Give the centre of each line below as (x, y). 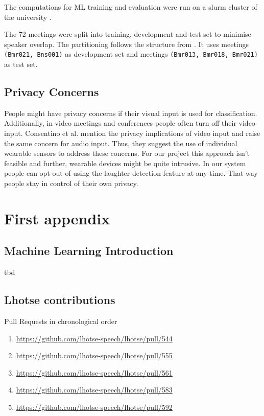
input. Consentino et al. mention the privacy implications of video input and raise (132, 133)
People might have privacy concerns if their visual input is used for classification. (131, 113)
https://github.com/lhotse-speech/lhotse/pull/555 (94, 355)
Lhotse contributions (60, 300)
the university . (28, 17)
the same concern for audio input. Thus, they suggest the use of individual (121, 143)
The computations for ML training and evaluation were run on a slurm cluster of (131, 7)
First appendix (57, 218)
